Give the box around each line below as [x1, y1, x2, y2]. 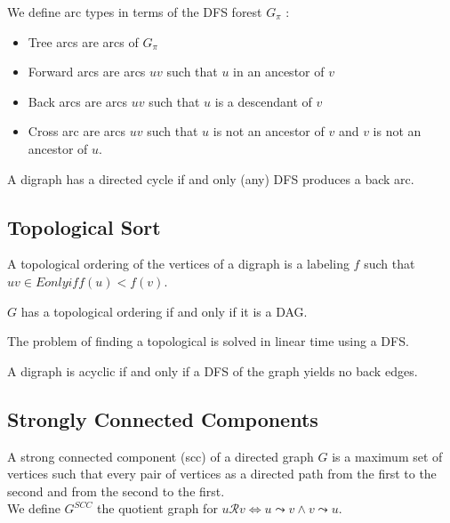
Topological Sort [7, 213, 161, 240]
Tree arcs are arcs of [28, 32, 139, 51]
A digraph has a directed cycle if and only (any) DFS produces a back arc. [7, 169, 414, 188]
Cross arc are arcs [28, 122, 126, 141]
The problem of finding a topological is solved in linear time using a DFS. [7, 332, 409, 350]
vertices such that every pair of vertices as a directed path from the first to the [7, 464, 437, 483]
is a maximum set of [332, 447, 443, 465]
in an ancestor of [233, 62, 325, 81]
